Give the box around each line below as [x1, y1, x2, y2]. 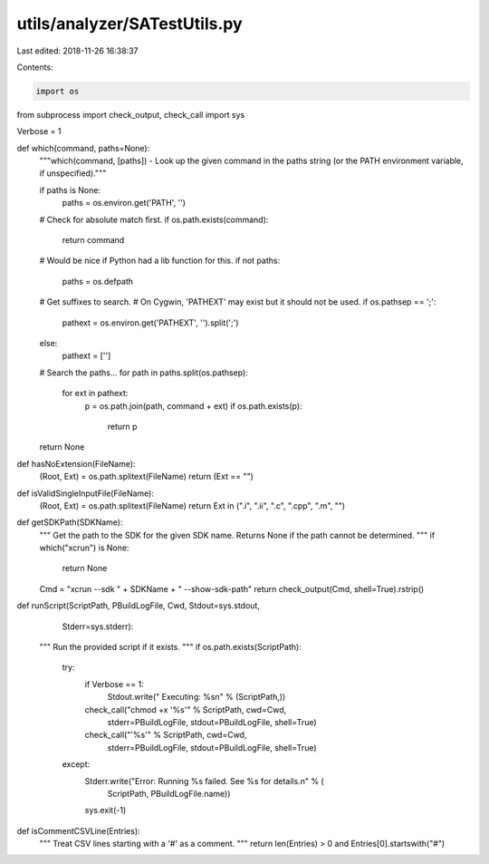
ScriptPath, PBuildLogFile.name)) [107, 788, 231, 799]
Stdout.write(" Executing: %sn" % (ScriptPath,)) [107, 692, 286, 703]
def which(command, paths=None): [16, 142, 150, 153]
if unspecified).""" [39, 168, 107, 179]
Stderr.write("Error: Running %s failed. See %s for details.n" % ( [84, 775, 325, 786]
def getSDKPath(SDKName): [16, 517, 123, 528]
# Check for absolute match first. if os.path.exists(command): [39, 214, 269, 225]
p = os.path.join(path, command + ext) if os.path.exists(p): [84, 400, 302, 412]
